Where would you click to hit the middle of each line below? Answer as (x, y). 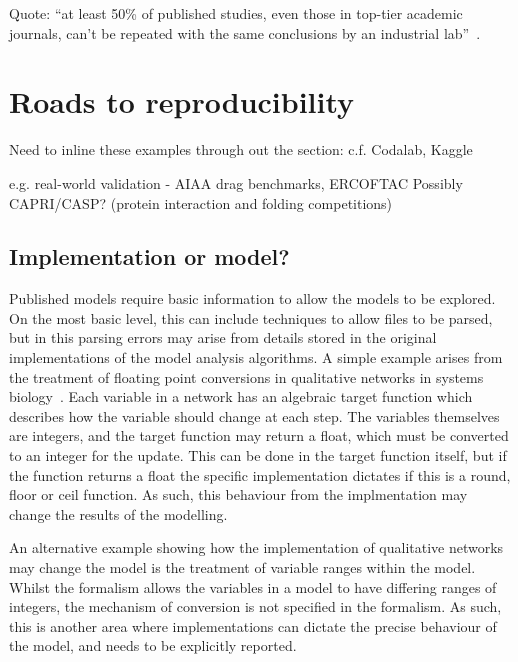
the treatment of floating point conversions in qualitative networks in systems (246, 376)
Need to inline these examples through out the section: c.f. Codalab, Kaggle (241, 149)
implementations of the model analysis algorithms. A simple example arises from (256, 357)
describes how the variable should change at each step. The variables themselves (254, 415)
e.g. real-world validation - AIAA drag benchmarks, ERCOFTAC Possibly (236, 182)
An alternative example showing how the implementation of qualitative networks (256, 547)
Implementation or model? (149, 256)
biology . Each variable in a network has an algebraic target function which (241, 396)
